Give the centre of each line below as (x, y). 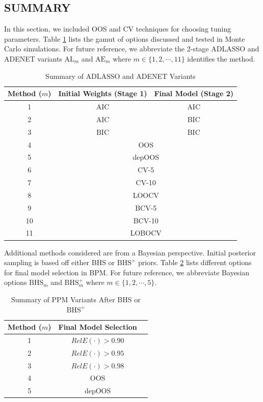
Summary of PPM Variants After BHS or (76, 299)
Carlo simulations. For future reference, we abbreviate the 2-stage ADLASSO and (132, 49)
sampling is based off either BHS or (60, 262)
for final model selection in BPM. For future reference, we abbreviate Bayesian (127, 272)
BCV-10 (146, 220)
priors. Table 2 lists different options (195, 262)
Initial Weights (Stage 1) (103, 93)
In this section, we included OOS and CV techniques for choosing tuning (118, 29)
